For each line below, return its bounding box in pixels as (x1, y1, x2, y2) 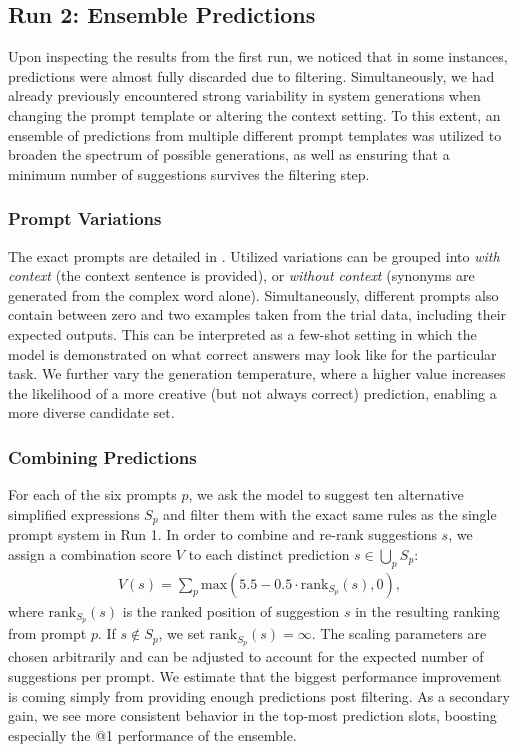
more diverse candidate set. (8, 402, 175, 423)
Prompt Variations (8, 206, 162, 231)
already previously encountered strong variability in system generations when (8, 85, 481, 106)
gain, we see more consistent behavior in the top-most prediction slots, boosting (8, 705, 497, 726)
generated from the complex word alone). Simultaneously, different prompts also (8, 284, 499, 305)
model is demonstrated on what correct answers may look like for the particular (8, 343, 497, 364)
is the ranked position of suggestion (122, 600, 340, 621)
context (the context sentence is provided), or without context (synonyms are (8, 265, 475, 286)
